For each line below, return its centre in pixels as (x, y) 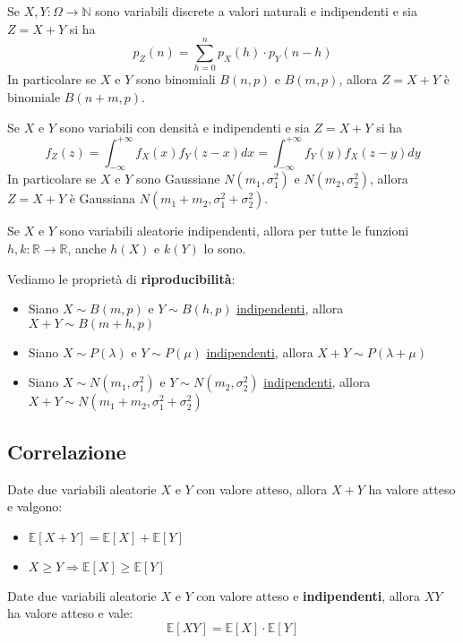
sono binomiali (176, 79)
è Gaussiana (103, 198)
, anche (87, 248)
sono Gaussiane (178, 179)
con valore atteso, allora (262, 489)
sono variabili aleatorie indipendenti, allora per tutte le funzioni (234, 231)
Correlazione (67, 451)
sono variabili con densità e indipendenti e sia (184, 127)
